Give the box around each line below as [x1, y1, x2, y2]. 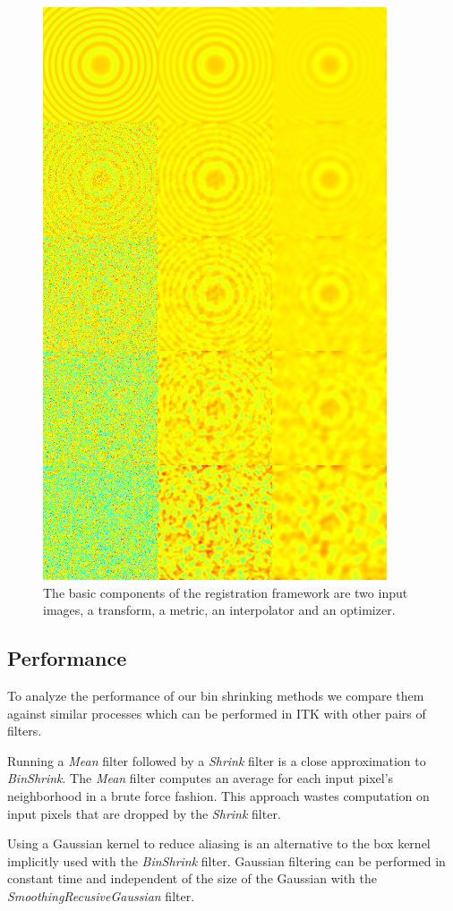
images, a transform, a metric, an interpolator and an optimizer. [43, 600, 396, 619]
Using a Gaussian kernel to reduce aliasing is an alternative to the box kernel [7, 834, 431, 853]
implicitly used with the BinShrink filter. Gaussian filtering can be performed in [7, 851, 446, 870]
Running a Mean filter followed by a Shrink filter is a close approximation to [7, 751, 426, 770]
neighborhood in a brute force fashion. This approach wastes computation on [7, 786, 430, 805]
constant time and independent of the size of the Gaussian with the [7, 869, 378, 888]
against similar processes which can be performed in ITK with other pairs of [7, 703, 426, 722]
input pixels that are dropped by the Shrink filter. [7, 804, 281, 822]
